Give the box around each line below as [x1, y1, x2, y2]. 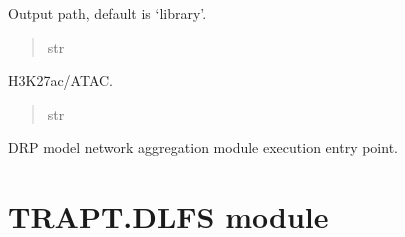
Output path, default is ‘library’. [8, 3, 207, 23]
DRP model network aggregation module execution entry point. [8, 137, 398, 158]
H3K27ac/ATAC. [8, 70, 113, 91]
